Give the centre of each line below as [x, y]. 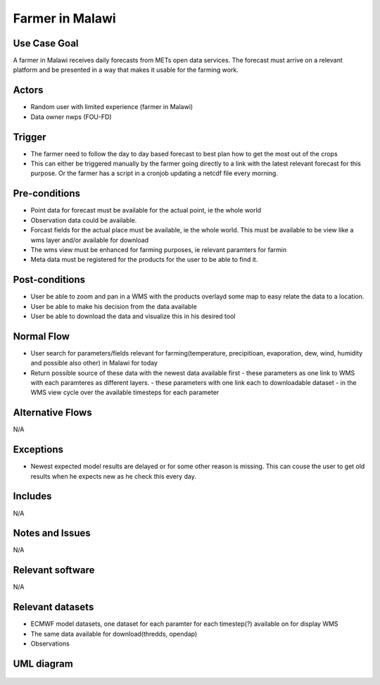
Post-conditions [49, 280]
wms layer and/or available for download [90, 240]
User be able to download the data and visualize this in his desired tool [133, 316]
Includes [32, 496]
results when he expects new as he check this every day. [113, 476]
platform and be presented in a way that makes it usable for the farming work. [126, 70]
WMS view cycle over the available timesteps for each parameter [125, 392]
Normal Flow [42, 336]
